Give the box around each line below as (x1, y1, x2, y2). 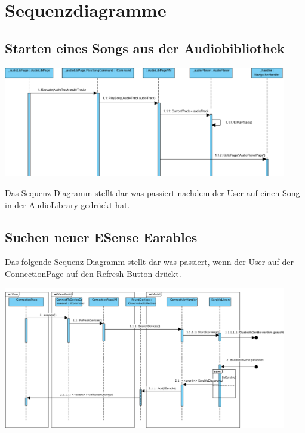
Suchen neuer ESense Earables (5, 227, 198, 246)
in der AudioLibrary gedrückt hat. (5, 198, 130, 211)
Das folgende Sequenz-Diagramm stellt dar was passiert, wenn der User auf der (5, 255, 294, 268)
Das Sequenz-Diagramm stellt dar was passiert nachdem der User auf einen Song (5, 187, 300, 199)
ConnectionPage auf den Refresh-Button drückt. (5, 267, 181, 279)
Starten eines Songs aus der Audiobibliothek (5, 38, 285, 57)
